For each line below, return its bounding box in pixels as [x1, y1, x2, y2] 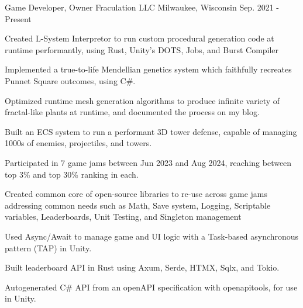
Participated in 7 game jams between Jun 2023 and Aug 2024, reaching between [5, 156, 292, 168]
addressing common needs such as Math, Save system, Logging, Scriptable [5, 199, 271, 211]
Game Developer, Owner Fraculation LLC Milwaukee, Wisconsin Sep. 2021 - [5, 1, 280, 13]
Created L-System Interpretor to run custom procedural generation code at [5, 32, 274, 44]
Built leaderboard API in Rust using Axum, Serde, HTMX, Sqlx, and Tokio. [5, 261, 280, 274]
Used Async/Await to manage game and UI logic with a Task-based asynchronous [5, 230, 299, 242]
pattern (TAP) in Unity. [5, 241, 92, 254]
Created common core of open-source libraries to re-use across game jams [5, 188, 268, 200]
